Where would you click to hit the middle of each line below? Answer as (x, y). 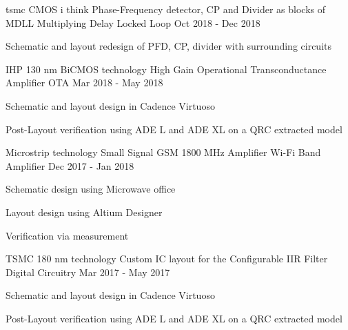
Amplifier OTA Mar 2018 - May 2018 (84, 82)
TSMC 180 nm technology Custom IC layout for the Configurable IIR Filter (167, 259)
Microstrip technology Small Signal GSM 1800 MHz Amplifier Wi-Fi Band (163, 152)
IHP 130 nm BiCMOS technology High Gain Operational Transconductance (166, 69)
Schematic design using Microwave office (91, 189)
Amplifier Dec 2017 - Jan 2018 (70, 165)
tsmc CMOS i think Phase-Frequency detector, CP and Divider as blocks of (165, 9)
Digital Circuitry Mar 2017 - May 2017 (88, 272)
